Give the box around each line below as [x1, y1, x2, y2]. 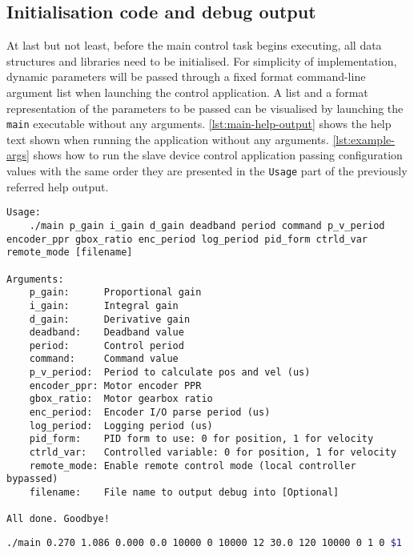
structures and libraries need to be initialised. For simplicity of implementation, [6, 52, 397, 69]
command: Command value [29, 353, 179, 365]
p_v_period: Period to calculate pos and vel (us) [29, 367, 311, 379]
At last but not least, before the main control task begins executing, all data [6, 37, 382, 54]
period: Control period [29, 339, 184, 351]
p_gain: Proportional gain [29, 287, 202, 299]
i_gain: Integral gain [29, 299, 179, 311]
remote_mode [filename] [6, 247, 133, 259]
